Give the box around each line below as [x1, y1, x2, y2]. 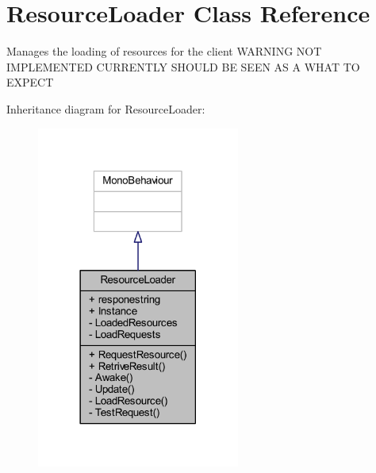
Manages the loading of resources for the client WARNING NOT [6, 43, 322, 60]
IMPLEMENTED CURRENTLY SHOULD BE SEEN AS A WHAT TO [6, 58, 360, 75]
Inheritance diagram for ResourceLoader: [6, 100, 205, 117]
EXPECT [6, 74, 54, 90]
